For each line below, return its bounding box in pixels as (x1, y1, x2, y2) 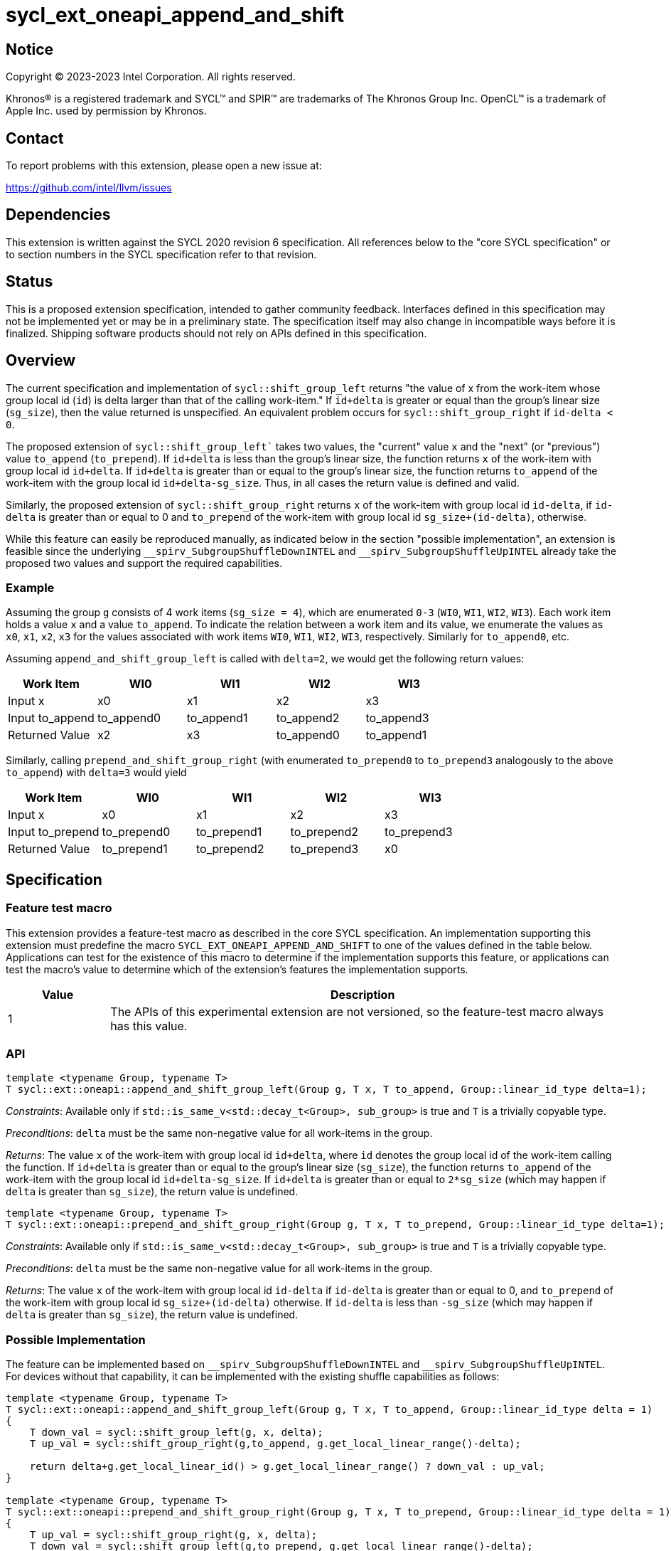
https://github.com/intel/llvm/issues (6, 181, 172, 194)
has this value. (110, 1018, 188, 1033)
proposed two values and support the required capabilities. (6, 556, 283, 569)
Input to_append (8, 711, 95, 726)
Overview (6, 351, 76, 370)
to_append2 (276, 711, 340, 726)
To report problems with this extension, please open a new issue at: (6, 159, 322, 172)
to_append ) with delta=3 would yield (6, 766, 187, 779)
